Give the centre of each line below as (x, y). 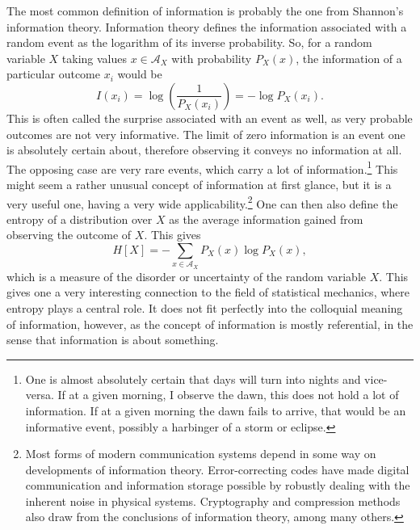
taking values (94, 58)
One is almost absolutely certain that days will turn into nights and (193, 379)
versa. (40, 395)
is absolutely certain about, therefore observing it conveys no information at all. (204, 150)
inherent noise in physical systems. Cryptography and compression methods (213, 501)
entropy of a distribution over (80, 219)
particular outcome (53, 74)
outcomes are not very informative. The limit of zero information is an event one (206, 134)
